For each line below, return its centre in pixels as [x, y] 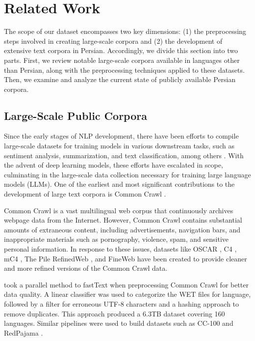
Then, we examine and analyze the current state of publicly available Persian [120, 79]
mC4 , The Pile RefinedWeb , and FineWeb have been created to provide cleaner [126, 258]
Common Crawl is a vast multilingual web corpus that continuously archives [119, 210]
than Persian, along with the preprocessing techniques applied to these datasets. [124, 70]
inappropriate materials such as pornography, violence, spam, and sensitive [116, 239]
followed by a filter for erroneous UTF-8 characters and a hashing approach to [122, 303]
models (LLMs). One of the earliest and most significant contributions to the [119, 184]
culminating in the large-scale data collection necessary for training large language [127, 174]
